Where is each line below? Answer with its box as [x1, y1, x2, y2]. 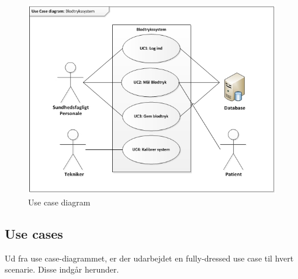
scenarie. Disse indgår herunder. [5, 263, 119, 275]
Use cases [5, 225, 63, 243]
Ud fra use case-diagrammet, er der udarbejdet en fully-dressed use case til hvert [5, 252, 294, 264]
